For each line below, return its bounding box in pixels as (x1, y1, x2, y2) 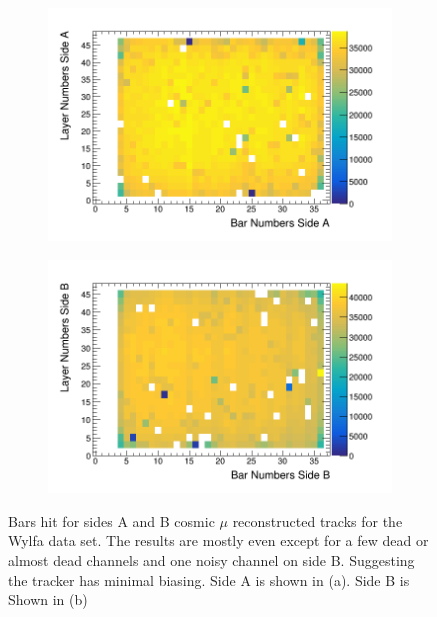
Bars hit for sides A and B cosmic (8, 510, 215, 531)
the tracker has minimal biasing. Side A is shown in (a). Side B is (8, 569, 410, 590)
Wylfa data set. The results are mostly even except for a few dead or (8, 530, 429, 551)
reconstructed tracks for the (232, 510, 403, 531)
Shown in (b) (8, 589, 88, 610)
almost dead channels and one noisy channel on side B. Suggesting (8, 549, 415, 570)
